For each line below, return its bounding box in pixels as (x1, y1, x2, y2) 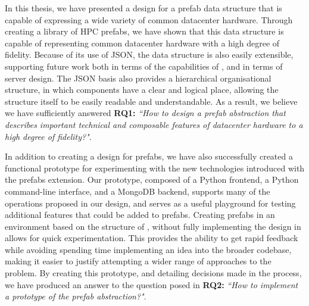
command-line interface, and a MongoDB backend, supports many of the (5, 185, 270, 197)
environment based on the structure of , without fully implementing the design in (5, 220, 301, 232)
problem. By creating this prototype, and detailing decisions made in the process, (5, 267, 302, 279)
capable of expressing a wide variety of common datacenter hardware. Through (5, 13, 293, 26)
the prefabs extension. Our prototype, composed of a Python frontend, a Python (5, 173, 299, 186)
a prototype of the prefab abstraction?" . (5, 290, 146, 302)
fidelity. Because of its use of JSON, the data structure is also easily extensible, (5, 48, 294, 61)
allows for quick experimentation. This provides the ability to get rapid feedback (5, 232, 298, 244)
